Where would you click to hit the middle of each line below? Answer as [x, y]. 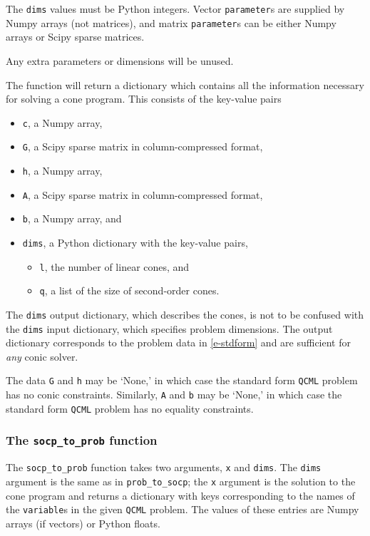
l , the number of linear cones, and [114, 266]
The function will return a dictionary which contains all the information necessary [185, 84]
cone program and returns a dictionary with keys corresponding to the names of [180, 495]
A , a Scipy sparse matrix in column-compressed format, [143, 194]
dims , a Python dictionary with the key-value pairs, [135, 242]
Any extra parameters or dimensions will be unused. [120, 60]
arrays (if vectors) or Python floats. [83, 523]
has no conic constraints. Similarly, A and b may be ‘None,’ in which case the [174, 395]
